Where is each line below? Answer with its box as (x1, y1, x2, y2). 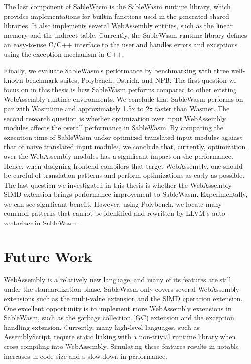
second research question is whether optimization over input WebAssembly (4, 113, 226, 123)
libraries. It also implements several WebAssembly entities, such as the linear (4, 20, 233, 31)
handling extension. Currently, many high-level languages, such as (4, 322, 200, 332)
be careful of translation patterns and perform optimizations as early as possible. (4, 170, 245, 180)
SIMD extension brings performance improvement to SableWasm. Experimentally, (4, 189, 248, 199)
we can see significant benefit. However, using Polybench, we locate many (4, 198, 222, 208)
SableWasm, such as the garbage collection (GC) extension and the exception (4, 312, 234, 323)
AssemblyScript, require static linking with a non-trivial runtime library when (4, 331, 236, 342)
